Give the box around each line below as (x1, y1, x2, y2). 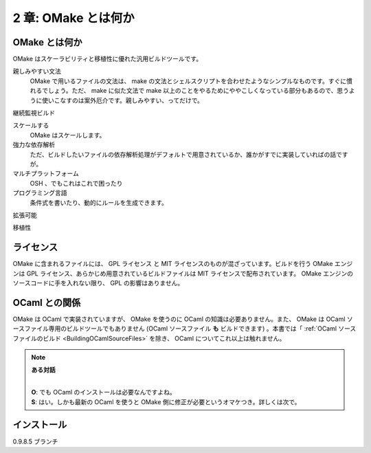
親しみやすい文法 (12, 67, 61, 76)
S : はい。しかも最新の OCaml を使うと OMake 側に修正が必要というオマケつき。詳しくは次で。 (31, 397, 301, 406)
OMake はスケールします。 (30, 131, 106, 139)
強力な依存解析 (12, 141, 55, 149)
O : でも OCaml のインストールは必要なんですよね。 (31, 388, 177, 397)
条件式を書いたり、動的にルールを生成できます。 (30, 198, 168, 206)
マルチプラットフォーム (12, 169, 79, 178)
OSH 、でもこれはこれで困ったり (30, 179, 123, 187)
